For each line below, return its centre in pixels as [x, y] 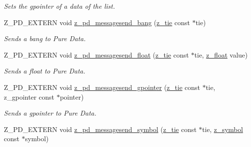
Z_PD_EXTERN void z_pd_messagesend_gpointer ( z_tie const [102, 87]
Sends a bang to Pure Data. [45, 38]
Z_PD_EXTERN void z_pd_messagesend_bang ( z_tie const [97, 22]
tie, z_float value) [221, 54]
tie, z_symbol [223, 129]
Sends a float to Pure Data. [45, 71]
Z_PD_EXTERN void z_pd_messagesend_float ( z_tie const [96, 54]
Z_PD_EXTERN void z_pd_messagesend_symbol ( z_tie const [100, 129]
